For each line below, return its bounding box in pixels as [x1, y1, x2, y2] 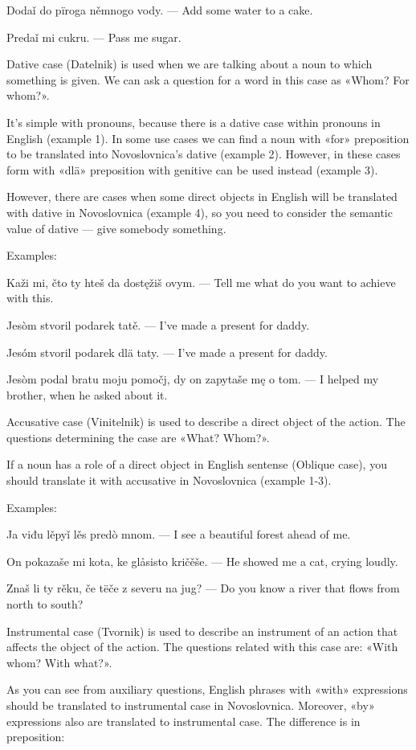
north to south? [6, 596, 84, 613]
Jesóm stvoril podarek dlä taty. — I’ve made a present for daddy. [6, 343, 328, 360]
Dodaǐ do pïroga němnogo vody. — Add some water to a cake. [6, 2, 313, 18]
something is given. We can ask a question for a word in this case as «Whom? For [6, 71, 410, 88]
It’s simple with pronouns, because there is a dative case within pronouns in [6, 113, 381, 130]
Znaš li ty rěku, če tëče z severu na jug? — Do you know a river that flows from [6, 580, 400, 596]
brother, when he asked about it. [6, 386, 168, 403]
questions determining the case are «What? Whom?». [6, 428, 270, 445]
